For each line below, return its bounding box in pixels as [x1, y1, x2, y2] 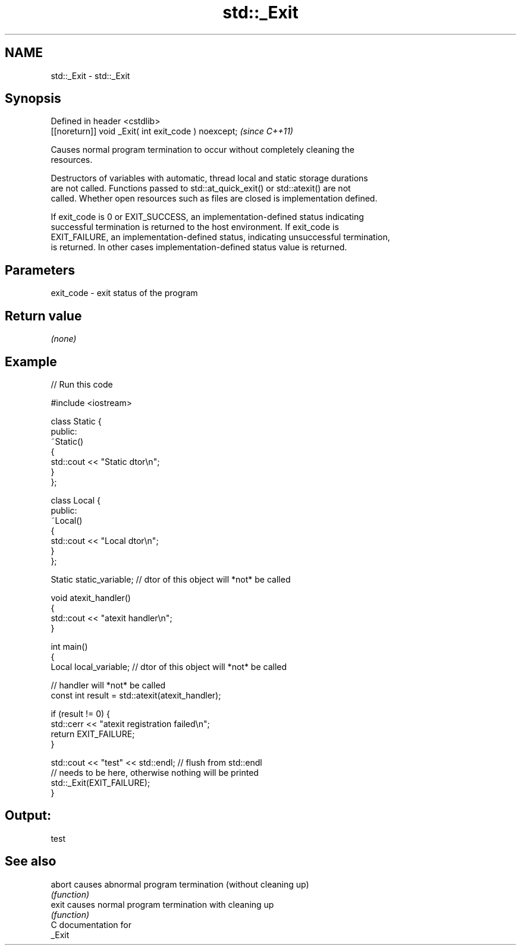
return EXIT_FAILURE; [51, 728, 135, 739]
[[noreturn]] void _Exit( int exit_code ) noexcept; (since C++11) [51, 126, 293, 137]
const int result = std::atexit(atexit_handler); [51, 690, 221, 700]
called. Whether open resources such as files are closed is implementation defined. [51, 193, 378, 204]
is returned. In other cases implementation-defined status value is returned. [51, 242, 347, 253]
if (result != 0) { [51, 708, 111, 719]
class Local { [51, 495, 101, 505]
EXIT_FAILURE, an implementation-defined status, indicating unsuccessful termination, [51, 232, 390, 243]
